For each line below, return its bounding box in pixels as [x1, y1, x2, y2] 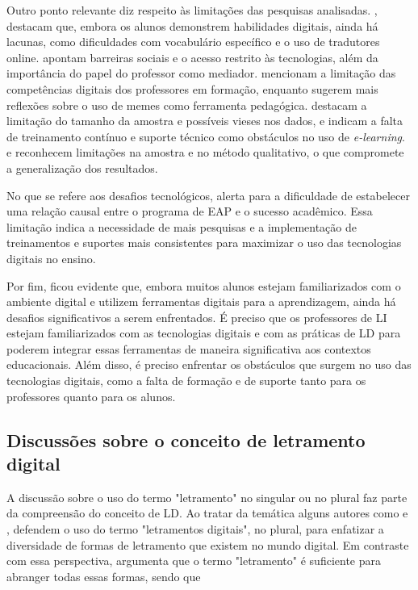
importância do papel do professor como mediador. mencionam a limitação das [6, 65, 396, 82]
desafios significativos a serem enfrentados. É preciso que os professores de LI [6, 308, 387, 325]
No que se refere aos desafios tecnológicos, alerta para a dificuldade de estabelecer [6, 186, 410, 203]
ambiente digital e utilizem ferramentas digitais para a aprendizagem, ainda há [6, 293, 396, 310]
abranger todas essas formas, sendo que [6, 567, 201, 584]
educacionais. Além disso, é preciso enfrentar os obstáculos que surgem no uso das [6, 356, 412, 373]
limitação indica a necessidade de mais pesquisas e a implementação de [6, 218, 357, 235]
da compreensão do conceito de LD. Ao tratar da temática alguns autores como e [6, 504, 408, 521]
